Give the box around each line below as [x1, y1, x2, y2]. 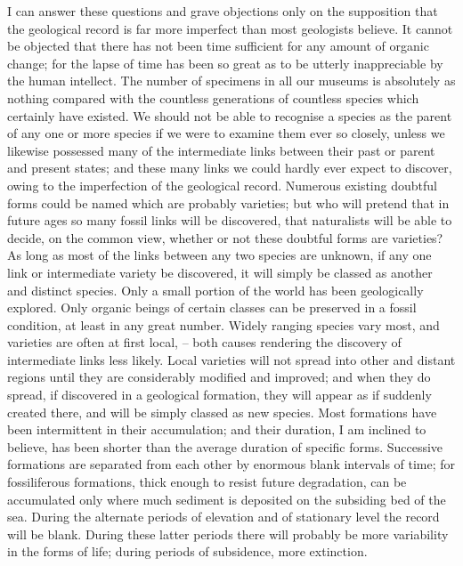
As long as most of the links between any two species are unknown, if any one [7, 246, 432, 264]
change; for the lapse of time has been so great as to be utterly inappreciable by [7, 53, 443, 72]
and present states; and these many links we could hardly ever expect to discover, [7, 158, 452, 177]
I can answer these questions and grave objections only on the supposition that [7, 2, 438, 20]
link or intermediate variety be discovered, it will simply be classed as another [7, 263, 433, 281]
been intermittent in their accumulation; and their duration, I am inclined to [7, 420, 426, 439]
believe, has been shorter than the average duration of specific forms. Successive [7, 437, 443, 456]
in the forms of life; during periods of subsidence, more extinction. [7, 542, 368, 561]
